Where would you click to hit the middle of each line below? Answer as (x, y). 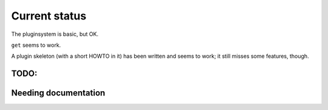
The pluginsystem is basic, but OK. (55, 34)
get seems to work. (36, 45)
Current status (49, 16)
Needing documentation (58, 93)
